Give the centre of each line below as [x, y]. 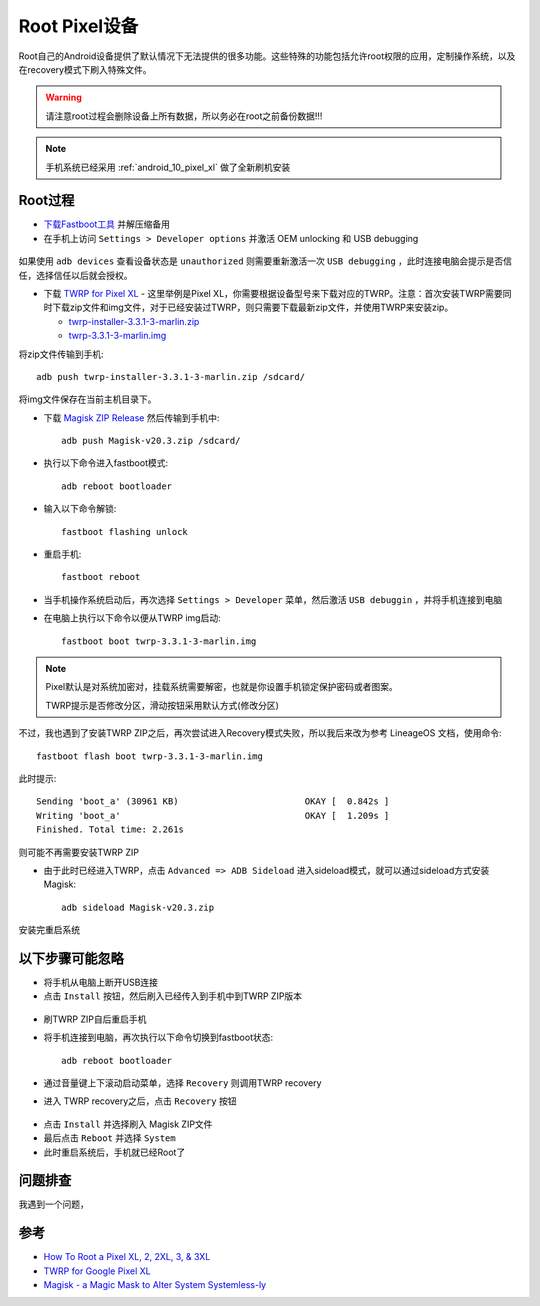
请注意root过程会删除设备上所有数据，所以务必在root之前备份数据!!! [184, 116]
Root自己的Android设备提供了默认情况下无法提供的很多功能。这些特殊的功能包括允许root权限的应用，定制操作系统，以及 [267, 56]
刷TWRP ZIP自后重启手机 [95, 1019]
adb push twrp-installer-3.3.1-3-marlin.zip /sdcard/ [170, 376]
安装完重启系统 [49, 930]
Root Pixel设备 [78, 26]
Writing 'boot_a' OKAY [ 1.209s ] [213, 815]
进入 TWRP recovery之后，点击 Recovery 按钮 [140, 1101]
